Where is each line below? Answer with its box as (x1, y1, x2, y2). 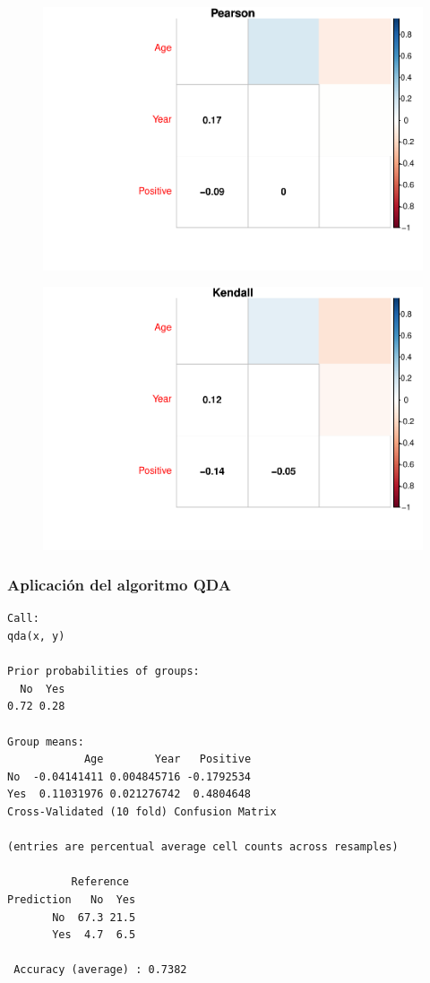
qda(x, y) (7, 630, 65, 643)
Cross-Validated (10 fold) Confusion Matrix (7, 806, 277, 818)
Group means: (7, 735, 84, 748)
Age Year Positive (83, 753, 252, 766)
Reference (71, 875, 130, 889)
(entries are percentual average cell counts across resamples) (7, 841, 399, 854)
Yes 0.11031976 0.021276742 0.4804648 (7, 788, 252, 801)
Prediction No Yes (7, 892, 136, 906)
